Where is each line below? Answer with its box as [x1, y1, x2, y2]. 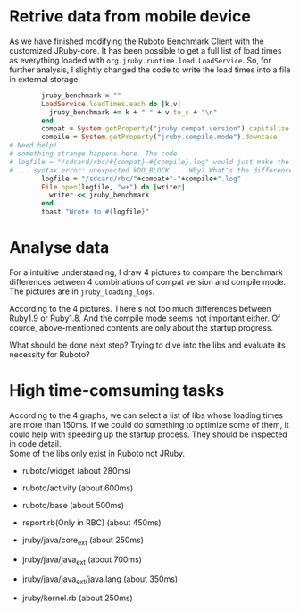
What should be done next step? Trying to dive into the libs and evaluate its [9, 340, 286, 350]
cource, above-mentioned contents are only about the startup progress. [9, 323, 274, 332]
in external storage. [9, 73, 81, 84]
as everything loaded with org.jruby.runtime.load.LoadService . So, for [9, 54, 272, 65]
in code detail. [9, 438, 62, 449]
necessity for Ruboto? [9, 349, 91, 359]
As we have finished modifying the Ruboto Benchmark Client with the [9, 36, 265, 46]
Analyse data [9, 238, 110, 258]
